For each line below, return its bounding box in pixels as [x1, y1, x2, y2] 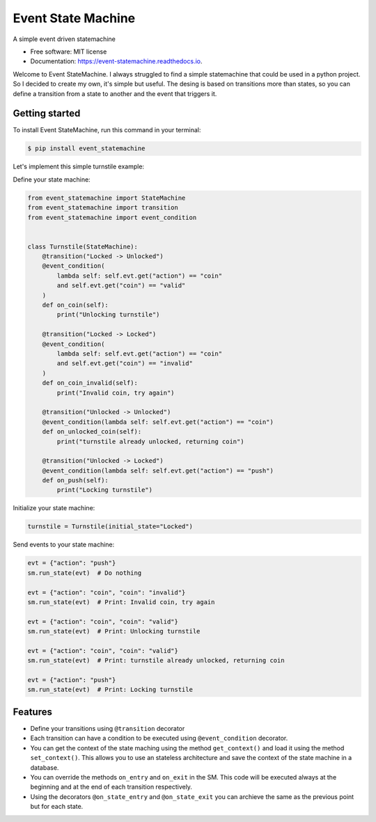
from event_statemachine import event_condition [27, 213, 197, 221]
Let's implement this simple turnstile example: [13, 162, 145, 171]
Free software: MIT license [30, 47, 107, 56]
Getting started [13, 108, 81, 120]
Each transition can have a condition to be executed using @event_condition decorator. [30, 734, 288, 743]
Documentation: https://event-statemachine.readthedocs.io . [30, 57, 203, 65]
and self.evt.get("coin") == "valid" [56, 282, 186, 290]
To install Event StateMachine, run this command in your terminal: [13, 126, 201, 134]
